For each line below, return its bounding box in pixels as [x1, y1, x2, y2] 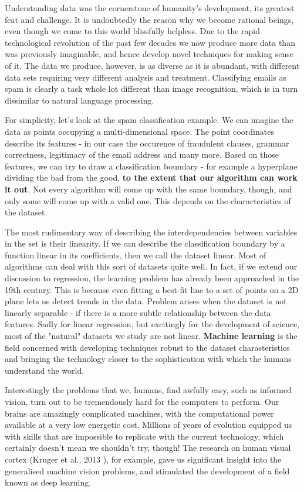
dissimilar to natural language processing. [5, 94, 154, 106]
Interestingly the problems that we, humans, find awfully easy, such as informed [5, 384, 292, 396]
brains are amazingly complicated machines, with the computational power [5, 407, 274, 419]
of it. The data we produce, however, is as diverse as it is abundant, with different [5, 59, 300, 71]
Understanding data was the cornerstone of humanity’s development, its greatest [5, 2, 295, 14]
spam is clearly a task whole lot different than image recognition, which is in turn [5, 82, 298, 95]
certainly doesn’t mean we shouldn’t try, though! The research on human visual [5, 441, 291, 454]
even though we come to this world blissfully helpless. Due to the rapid [5, 25, 261, 37]
